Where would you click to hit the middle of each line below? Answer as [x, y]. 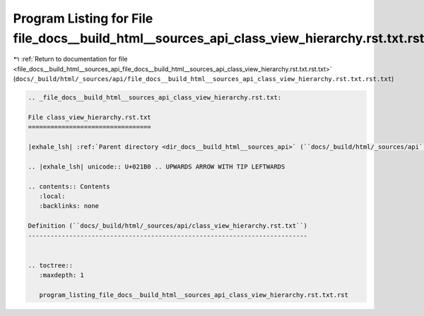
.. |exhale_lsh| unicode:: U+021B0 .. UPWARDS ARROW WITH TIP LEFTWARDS [157, 166]
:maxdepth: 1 [62, 275]
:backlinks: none [69, 206]
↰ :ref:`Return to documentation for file [70, 59]
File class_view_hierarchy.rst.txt [89, 117]
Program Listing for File [83, 18]
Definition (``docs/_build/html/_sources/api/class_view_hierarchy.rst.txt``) [167, 226]
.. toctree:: [51, 265]
